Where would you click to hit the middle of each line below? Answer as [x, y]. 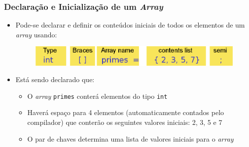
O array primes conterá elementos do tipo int [97, 96]
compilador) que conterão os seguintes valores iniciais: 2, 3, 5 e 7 [125, 122]
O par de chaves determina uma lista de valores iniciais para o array [130, 138]
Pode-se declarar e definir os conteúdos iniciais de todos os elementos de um [130, 25]
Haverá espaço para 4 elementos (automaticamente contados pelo [126, 112]
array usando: [36, 34]
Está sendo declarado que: [55, 79]
